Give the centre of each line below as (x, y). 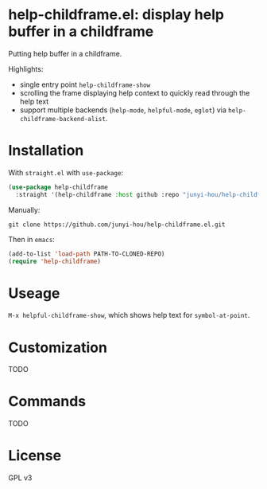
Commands (47, 402)
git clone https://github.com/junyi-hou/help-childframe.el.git (117, 225)
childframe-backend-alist (62, 119)
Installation (46, 151)
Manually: (24, 209)
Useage (34, 293)
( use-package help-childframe (58, 187)
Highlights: (26, 68)
